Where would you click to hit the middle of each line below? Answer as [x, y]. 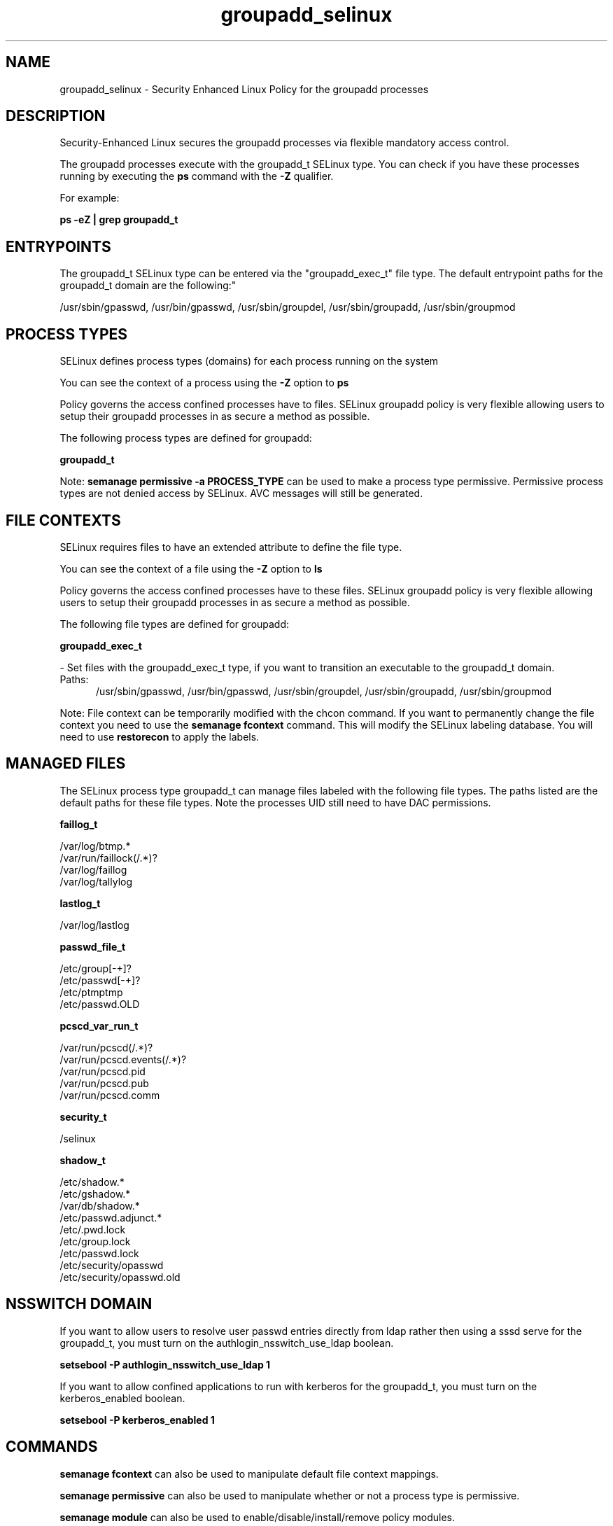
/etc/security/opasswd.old [120, 1277]
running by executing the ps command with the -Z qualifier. [197, 176]
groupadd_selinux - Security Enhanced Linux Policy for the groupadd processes [244, 89]
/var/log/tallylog [96, 881]
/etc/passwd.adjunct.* [111, 1217]
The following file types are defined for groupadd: [175, 624]
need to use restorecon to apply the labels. [160, 736]
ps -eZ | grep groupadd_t [119, 220]
